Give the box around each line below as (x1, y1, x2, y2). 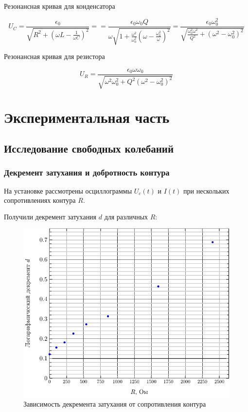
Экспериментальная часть (4, 107, 170, 127)
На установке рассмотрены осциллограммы (4, 185, 132, 196)
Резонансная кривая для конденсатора (4, 1, 115, 11)
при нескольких (183, 185, 230, 196)
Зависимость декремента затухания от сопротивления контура (23, 399, 206, 409)
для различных (104, 211, 148, 221)
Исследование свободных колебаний (4, 141, 174, 156)
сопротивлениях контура (4, 195, 76, 205)
